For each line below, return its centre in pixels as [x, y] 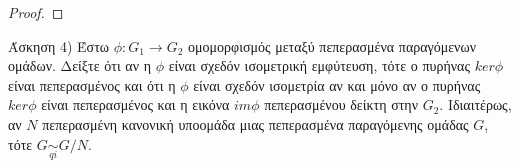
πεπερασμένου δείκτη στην [341, 104]
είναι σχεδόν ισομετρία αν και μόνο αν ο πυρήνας [337, 84]
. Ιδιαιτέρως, [475, 104]
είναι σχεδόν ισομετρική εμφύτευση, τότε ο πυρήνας [319, 65]
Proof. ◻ [36, 12]
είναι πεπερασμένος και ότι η [92, 84]
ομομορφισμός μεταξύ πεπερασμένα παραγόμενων [332, 45]
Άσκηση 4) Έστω [58, 45]
